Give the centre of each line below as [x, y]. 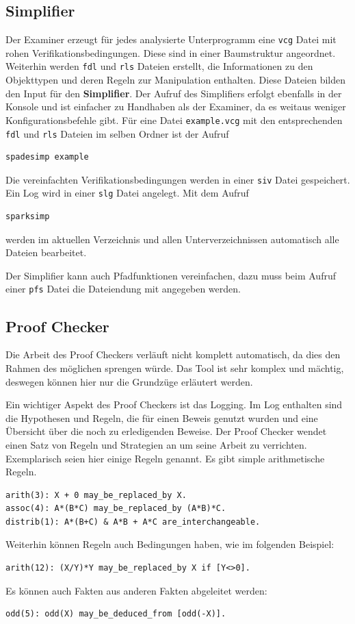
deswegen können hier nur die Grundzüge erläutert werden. [129, 381]
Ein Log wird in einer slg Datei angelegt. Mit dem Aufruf [127, 193]
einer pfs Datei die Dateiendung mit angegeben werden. [123, 289]
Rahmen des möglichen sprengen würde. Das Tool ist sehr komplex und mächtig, [175, 367]
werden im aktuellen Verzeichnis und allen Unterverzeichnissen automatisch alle [172, 239]
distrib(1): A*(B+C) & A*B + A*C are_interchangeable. [133, 522]
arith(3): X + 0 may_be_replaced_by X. [96, 495]
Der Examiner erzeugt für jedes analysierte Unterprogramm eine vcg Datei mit [171, 39]
